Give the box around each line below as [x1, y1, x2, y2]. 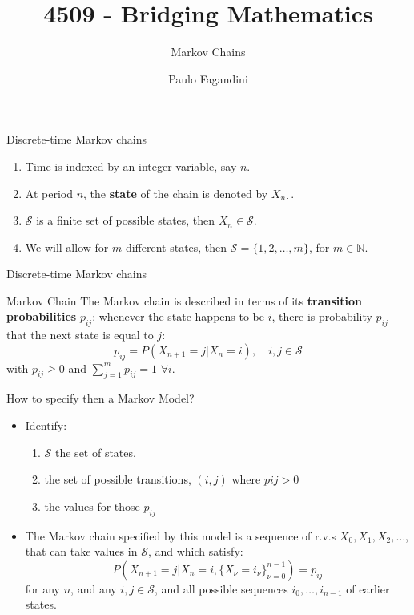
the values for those [44, 497, 140, 514]
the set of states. [55, 443, 136, 460]
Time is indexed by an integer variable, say [25, 157, 237, 174]
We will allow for [25, 238, 109, 255]
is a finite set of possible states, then [36, 212, 215, 229]
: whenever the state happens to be [92, 308, 264, 325]
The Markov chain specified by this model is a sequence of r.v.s [25, 527, 336, 544]
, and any [70, 580, 117, 597]
